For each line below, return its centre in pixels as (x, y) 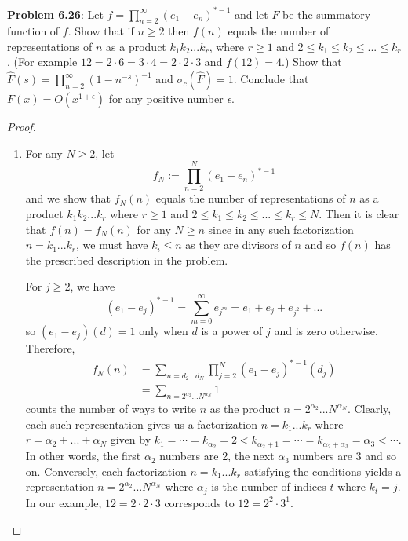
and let (251, 14)
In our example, (64, 502)
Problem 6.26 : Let (55, 14)
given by (131, 439)
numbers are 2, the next (217, 456)
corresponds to (199, 502)
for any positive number (166, 99)
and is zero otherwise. (326, 331)
